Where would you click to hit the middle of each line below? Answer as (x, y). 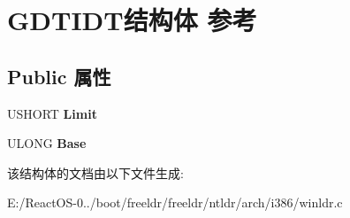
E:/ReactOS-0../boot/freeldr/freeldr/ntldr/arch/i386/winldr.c (175, 202)
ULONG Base (47, 143)
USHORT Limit (52, 113)
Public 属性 (59, 76)
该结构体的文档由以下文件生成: (95, 172)
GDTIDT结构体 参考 (132, 20)
